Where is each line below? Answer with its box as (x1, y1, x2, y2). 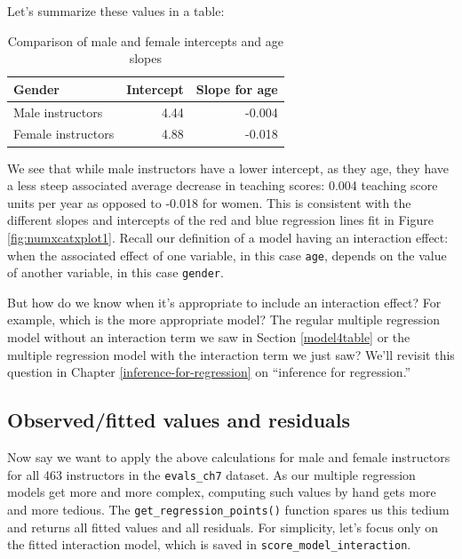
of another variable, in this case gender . (7, 263, 224, 282)
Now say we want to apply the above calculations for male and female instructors (7, 448, 450, 467)
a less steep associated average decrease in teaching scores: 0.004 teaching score (7, 176, 438, 195)
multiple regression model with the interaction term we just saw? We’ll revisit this (7, 345, 455, 363)
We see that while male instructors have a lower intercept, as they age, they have (7, 158, 449, 177)
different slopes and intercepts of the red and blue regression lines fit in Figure (7, 211, 434, 229)
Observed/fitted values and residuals (7, 406, 351, 434)
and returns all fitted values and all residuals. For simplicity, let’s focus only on (7, 517, 439, 536)
